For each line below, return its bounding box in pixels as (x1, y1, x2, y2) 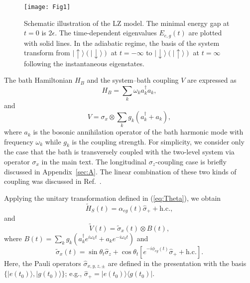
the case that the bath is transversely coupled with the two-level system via (4, 146, 235, 157)
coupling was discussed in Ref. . (4, 176, 102, 186)
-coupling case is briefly (155, 156, 227, 167)
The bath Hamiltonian (4, 75, 73, 85)
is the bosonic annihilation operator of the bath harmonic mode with (33, 127, 244, 137)
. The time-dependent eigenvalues (55, 27, 157, 38)
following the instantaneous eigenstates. (24, 58, 144, 68)
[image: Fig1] (24, 3, 71, 10)
